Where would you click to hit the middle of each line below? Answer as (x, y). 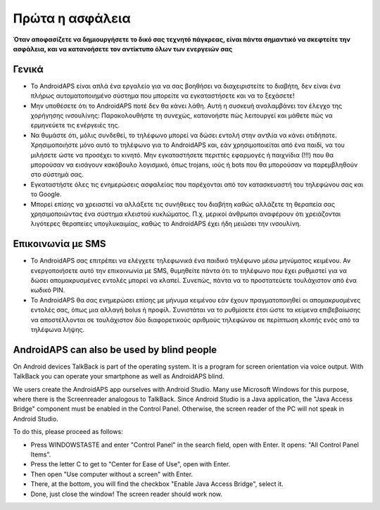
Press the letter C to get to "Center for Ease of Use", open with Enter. (131, 464)
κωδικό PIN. (48, 290)
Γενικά (28, 69)
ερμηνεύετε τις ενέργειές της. (75, 125)
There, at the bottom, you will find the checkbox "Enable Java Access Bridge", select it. (157, 484)
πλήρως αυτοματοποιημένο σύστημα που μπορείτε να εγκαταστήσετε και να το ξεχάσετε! (163, 96)
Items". (41, 454)
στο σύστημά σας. (57, 174)
